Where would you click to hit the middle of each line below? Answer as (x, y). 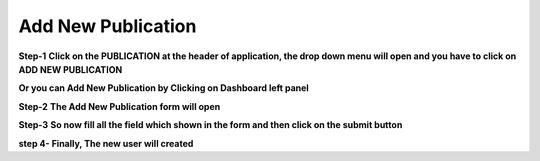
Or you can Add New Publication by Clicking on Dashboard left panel (163, 88)
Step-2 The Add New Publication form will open (119, 106)
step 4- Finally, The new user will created (106, 143)
